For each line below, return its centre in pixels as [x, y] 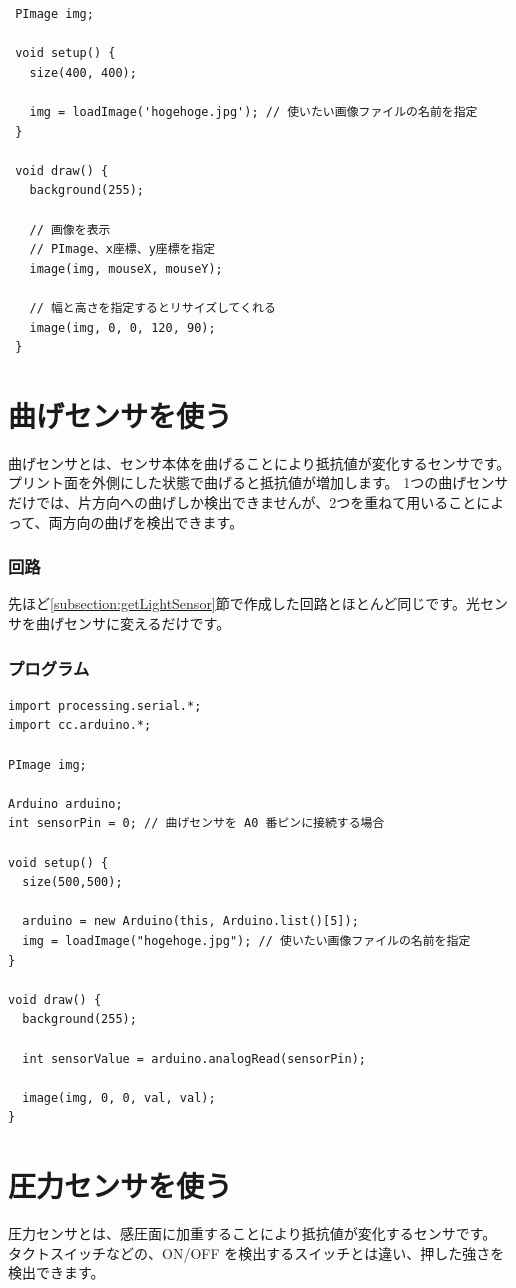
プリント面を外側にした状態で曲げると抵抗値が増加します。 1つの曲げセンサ [258, 482]
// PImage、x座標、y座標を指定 [122, 249]
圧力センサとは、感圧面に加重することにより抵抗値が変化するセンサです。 [252, 1233]
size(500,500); [72, 882]
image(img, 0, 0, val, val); [119, 1097]
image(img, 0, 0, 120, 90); [122, 327]
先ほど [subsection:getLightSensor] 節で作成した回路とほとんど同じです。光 [244, 603]
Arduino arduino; [65, 803]
